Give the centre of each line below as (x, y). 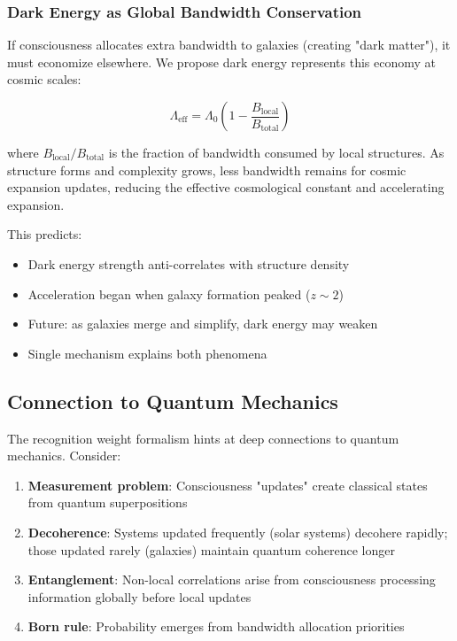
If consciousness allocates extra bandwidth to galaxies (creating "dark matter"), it (229, 45)
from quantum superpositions (108, 502)
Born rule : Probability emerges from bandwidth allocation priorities (216, 626)
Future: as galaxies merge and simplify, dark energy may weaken (203, 324)
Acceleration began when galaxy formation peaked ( (169, 293)
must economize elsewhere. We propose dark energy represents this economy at (222, 62)
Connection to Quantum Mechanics (173, 401)
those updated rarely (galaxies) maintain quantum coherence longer (211, 549)
